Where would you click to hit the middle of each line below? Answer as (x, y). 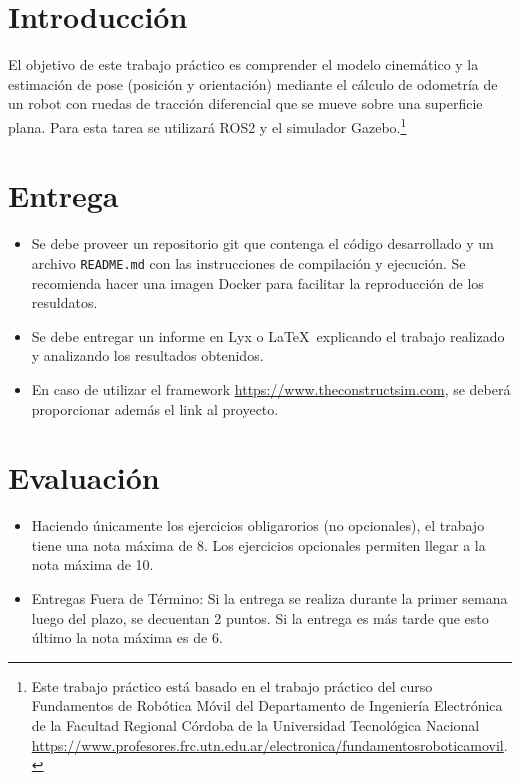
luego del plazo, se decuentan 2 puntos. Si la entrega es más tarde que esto (260, 617)
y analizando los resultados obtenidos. (147, 355)
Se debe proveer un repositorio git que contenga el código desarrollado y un (262, 243)
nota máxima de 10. (92, 564)
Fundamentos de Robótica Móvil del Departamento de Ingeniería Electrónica (267, 705)
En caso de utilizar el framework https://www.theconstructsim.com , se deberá (271, 388)
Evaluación (84, 477)
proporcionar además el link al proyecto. (155, 408)
